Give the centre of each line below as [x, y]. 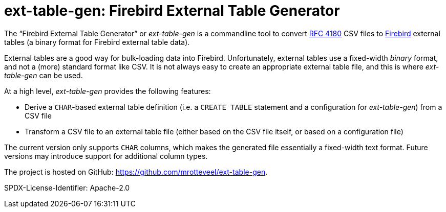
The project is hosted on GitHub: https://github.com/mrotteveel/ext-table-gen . [136, 172]
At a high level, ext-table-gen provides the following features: [108, 91]
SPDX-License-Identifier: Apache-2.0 [67, 187]
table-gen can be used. [44, 75]
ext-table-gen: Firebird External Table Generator [172, 11]
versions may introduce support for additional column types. [106, 156]
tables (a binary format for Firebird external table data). [97, 42]
